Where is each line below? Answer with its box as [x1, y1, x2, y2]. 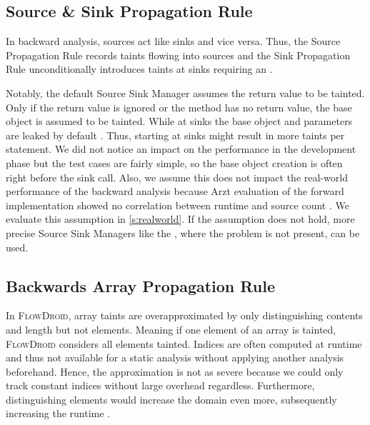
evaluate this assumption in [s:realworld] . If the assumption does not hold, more [6, 211, 355, 226]
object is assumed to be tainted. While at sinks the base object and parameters [6, 114, 353, 129]
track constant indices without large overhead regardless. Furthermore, [6, 378, 315, 393]
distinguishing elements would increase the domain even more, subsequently [6, 391, 337, 406]
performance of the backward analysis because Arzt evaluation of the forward [6, 184, 344, 199]
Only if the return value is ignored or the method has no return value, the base [6, 99, 352, 114]
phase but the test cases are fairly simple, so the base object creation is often [6, 155, 343, 170]
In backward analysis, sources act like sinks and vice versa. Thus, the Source [6, 34, 341, 49]
